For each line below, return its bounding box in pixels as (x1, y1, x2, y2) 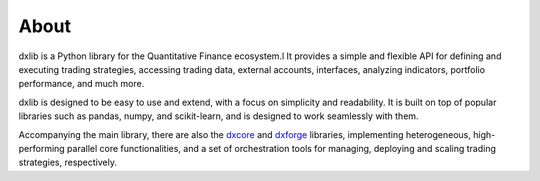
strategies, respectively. (18, 156, 118, 169)
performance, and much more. (18, 78, 145, 90)
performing (18, 142, 65, 154)
